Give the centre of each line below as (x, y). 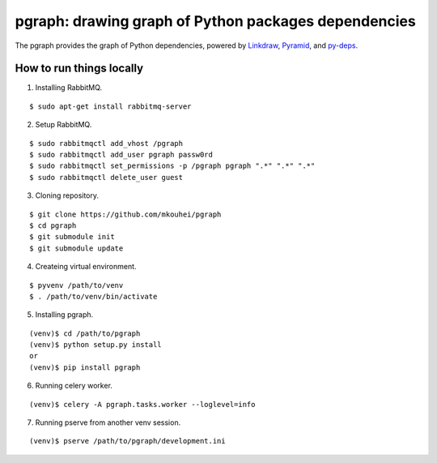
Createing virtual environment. (86, 267)
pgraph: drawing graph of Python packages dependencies (215, 21)
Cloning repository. (67, 195)
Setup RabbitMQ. (64, 125)
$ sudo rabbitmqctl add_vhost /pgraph (106, 143)
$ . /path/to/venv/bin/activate (93, 296)
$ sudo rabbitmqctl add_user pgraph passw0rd (121, 155)
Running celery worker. (74, 386)
